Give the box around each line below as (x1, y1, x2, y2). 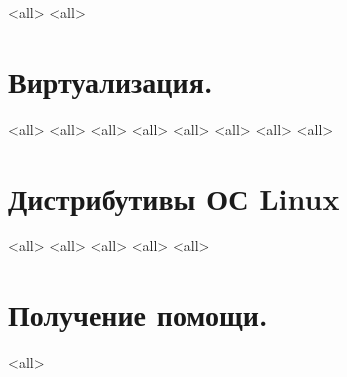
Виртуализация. (8, 60, 213, 101)
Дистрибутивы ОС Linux (8, 177, 340, 218)
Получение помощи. (8, 294, 268, 335)
